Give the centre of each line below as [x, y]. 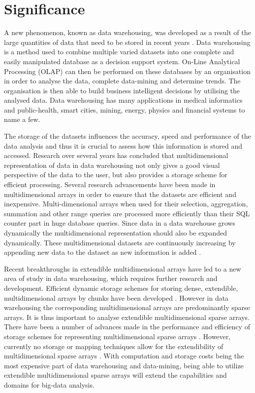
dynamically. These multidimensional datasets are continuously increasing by [120, 242]
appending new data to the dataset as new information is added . [103, 252]
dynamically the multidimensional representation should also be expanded [116, 233]
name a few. [22, 119]
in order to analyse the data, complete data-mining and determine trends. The [122, 81]
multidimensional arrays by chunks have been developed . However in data [116, 297]
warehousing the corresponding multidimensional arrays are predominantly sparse [127, 307]
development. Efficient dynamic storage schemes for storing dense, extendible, [121, 288]
